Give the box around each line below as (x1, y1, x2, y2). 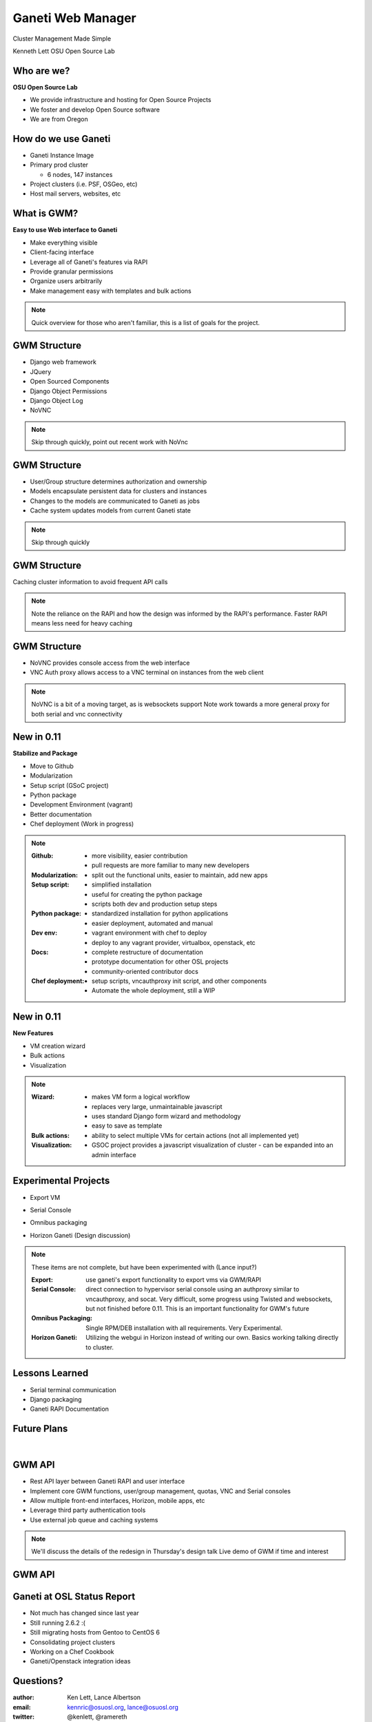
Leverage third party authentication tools (30, 1506, 146, 1515)
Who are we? (12, 65, 70, 76)
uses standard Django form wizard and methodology (92, 1112, 241, 1121)
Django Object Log (30, 396, 83, 404)
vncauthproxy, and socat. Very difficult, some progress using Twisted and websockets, (85, 1295, 333, 1303)
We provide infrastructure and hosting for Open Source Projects (30, 96, 211, 104)
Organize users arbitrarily (30, 277, 103, 285)
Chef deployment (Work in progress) (30, 820, 134, 828)
